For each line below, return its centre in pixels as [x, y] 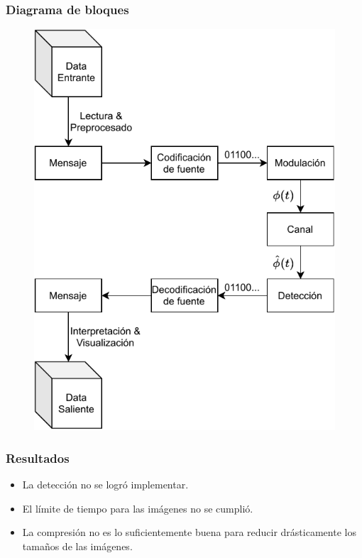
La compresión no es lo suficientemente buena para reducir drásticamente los [189, 532]
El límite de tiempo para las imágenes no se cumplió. [138, 508]
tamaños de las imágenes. [77, 546]
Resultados [38, 458]
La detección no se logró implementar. [105, 485]
